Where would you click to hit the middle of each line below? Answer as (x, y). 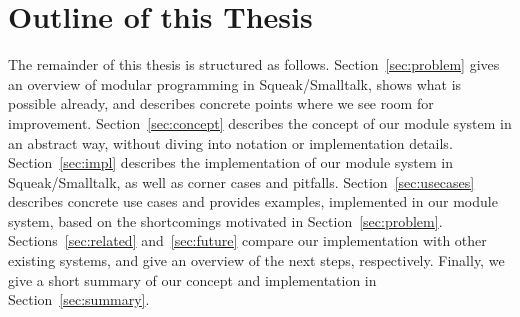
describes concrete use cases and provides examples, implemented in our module (253, 201)
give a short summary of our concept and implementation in (192, 279)
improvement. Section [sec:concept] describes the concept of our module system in (260, 122)
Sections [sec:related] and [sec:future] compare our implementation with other (247, 240)
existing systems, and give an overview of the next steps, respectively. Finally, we (256, 260)
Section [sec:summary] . (79, 299)
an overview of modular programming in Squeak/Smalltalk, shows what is (235, 83)
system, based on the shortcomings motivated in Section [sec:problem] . (225, 220)
